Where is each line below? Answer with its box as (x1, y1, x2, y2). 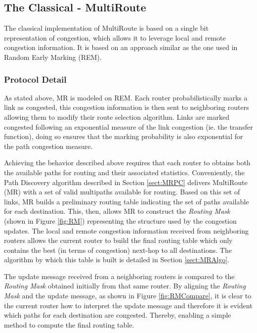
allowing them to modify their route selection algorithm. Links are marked (4, 111, 229, 122)
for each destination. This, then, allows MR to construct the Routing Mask (4, 206, 230, 216)
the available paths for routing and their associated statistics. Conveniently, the (4, 167, 245, 177)
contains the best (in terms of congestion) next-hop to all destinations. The (4, 244, 232, 255)
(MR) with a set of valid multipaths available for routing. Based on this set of (4, 187, 240, 197)
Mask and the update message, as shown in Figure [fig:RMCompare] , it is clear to (4, 290, 252, 301)
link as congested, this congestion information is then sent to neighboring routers (4, 102, 249, 112)
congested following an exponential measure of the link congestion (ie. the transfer (4, 121, 253, 132)
